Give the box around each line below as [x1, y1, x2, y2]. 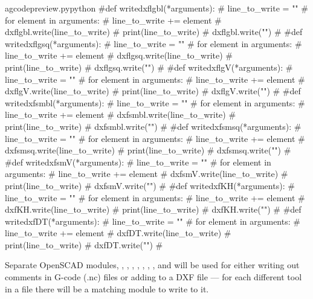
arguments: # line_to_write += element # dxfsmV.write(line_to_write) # [5, 167, 288, 180]
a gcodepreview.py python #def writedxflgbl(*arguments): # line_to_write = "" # [5, 2, 308, 14]
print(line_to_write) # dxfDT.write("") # [5, 238, 163, 251]
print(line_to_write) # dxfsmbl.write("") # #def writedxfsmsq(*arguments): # [5, 120, 302, 132]
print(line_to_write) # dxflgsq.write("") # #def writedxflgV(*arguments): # [5, 60, 293, 73]
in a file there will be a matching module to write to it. [5, 282, 209, 295]
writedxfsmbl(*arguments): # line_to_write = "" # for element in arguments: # [5, 96, 305, 109]
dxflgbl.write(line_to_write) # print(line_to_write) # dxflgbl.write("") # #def [5, 25, 303, 38]
